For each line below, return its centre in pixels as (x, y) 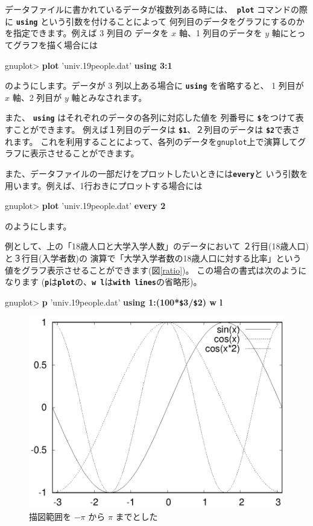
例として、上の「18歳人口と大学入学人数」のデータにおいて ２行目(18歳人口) (157, 246)
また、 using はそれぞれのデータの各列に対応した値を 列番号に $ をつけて (150, 117)
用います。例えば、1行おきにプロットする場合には (104, 185)
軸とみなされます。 (109, 97)
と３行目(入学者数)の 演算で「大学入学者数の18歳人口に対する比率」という (153, 258)
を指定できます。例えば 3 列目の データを (87, 33)
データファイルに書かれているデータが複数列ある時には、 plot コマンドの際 (156, 9)
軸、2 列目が (37, 97)
